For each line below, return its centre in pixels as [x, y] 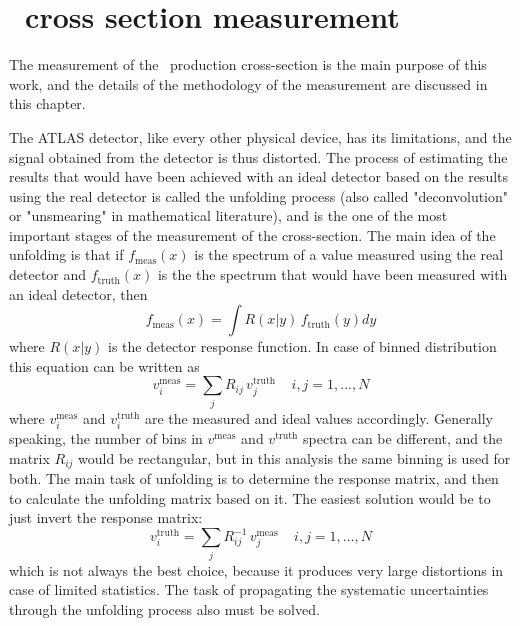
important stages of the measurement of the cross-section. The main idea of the [252, 234]
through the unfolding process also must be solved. [164, 608]
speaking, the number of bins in [106, 437]
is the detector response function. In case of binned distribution [302, 346]
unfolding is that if [66, 254]
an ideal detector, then [78, 293]
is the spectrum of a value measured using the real [349, 254]
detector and [48, 274]
